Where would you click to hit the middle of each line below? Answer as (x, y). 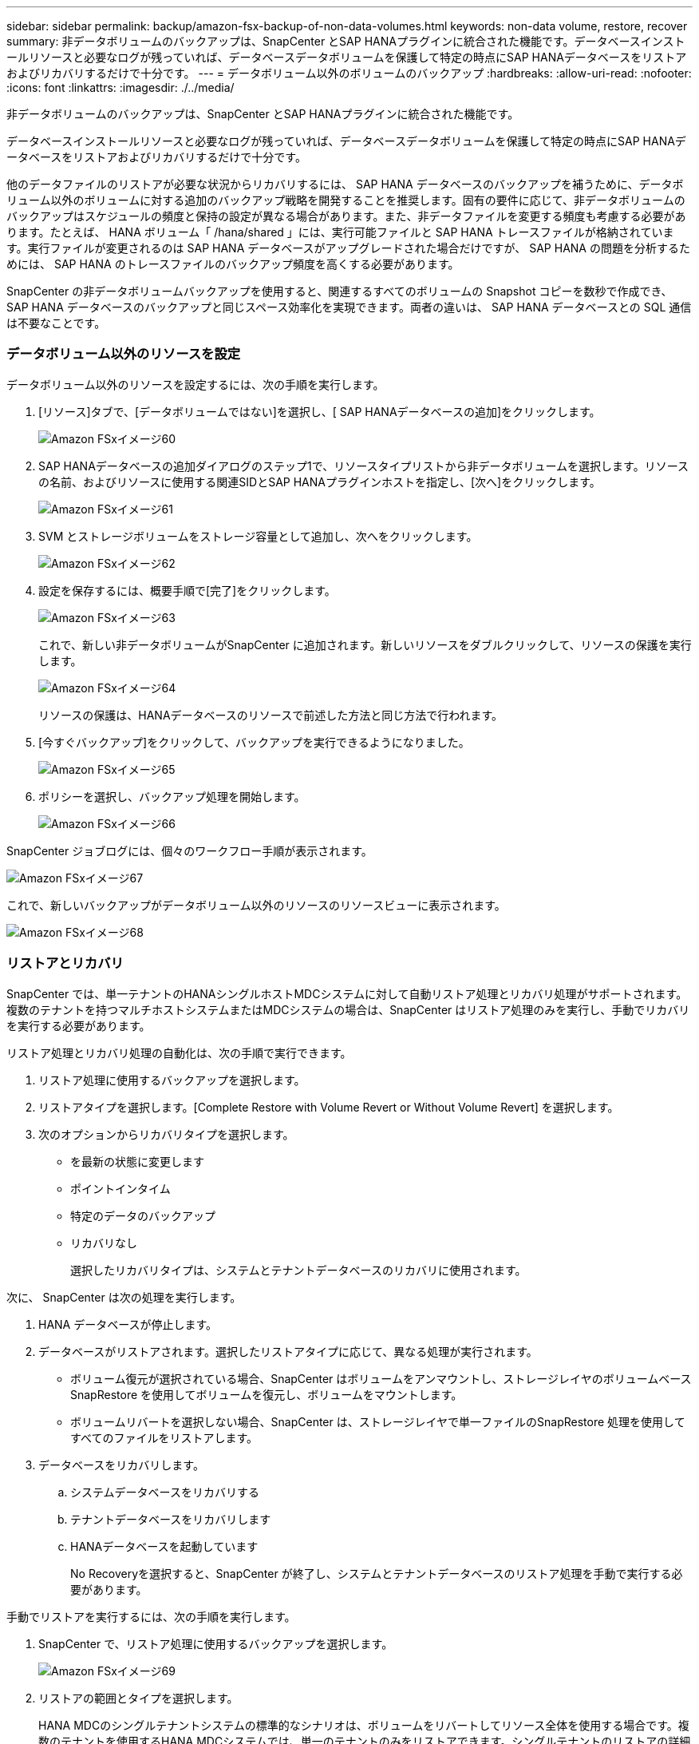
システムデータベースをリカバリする (165, 1492)
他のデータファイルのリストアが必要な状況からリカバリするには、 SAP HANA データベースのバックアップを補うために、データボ (345, 184)
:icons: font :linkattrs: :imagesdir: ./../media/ (120, 87)
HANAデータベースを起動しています (164, 1546)
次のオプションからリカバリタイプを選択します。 (166, 1134)
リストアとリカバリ (65, 963)
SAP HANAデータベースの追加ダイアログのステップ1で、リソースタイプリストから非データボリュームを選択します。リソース (364, 466)
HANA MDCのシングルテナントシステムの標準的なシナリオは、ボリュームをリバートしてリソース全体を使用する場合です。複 (364, 1725)
